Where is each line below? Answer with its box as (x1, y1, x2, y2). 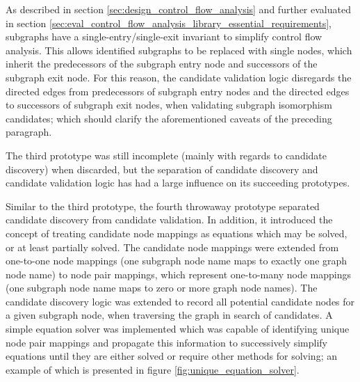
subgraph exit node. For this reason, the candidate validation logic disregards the (6, 70, 352, 84)
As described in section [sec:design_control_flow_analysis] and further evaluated (6, 2, 351, 16)
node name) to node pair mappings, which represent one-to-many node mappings (6, 266, 351, 281)
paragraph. (6, 125, 52, 139)
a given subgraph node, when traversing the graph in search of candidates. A (6, 308, 333, 322)
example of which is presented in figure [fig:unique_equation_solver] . (6, 362, 300, 376)
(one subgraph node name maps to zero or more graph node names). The (6, 280, 318, 295)
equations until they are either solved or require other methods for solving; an (6, 349, 337, 363)
